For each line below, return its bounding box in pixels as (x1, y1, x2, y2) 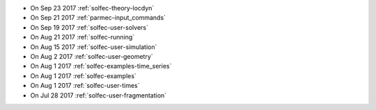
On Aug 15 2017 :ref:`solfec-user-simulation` (30, 42, 157, 51)
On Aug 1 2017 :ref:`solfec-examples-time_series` (30, 62, 172, 71)
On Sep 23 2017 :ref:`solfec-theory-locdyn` (30, 4, 155, 12)
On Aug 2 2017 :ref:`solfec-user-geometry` (30, 52, 153, 60)
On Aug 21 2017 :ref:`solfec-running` (30, 33, 135, 42)
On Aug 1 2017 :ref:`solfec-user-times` (30, 82, 140, 90)
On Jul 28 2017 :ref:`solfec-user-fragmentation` (30, 91, 167, 100)
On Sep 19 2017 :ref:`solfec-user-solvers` (30, 23, 149, 31)
